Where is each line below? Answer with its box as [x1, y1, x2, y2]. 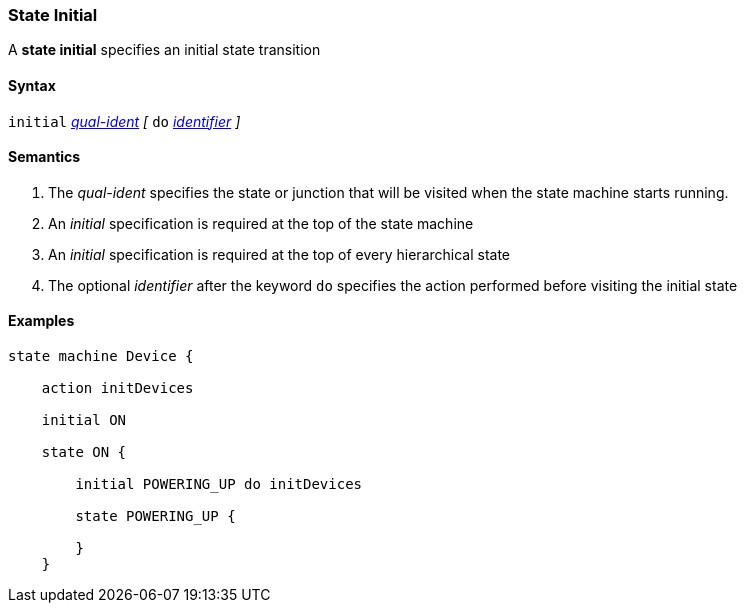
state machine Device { [8, 348, 194, 365]
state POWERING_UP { [75, 508, 236, 525]
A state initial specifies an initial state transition [8, 41, 321, 59]
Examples [8, 312, 75, 330]
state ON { [41, 444, 127, 461]
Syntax [8, 76, 56, 94]
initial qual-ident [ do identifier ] [8, 112, 241, 130]
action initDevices [41, 380, 194, 397]
